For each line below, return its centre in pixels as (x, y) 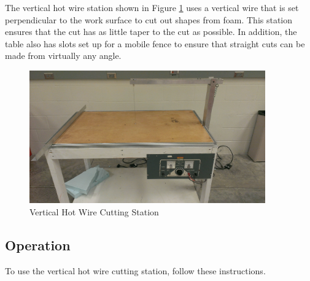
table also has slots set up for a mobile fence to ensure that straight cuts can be (155, 43)
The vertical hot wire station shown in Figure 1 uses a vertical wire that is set (152, 7)
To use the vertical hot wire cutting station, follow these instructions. (135, 270)
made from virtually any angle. (63, 56)
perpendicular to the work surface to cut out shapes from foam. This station (149, 19)
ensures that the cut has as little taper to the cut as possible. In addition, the (151, 32)
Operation (38, 244)
